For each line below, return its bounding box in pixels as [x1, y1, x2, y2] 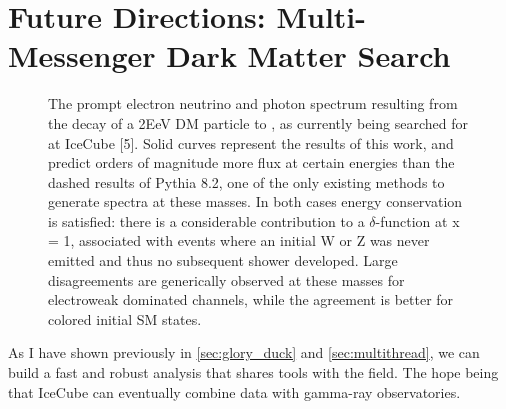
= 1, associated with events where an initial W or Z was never [48, 230, 430, 251]
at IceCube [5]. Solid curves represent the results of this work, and [48, 132, 454, 153]
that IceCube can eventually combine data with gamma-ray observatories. [8, 381, 461, 402]
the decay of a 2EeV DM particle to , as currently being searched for [48, 112, 468, 133]
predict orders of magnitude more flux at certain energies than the [48, 152, 455, 173]
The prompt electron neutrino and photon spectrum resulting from [48, 93, 458, 114]
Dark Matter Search [166, 35, 451, 76]
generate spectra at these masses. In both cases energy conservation [48, 191, 463, 212]
